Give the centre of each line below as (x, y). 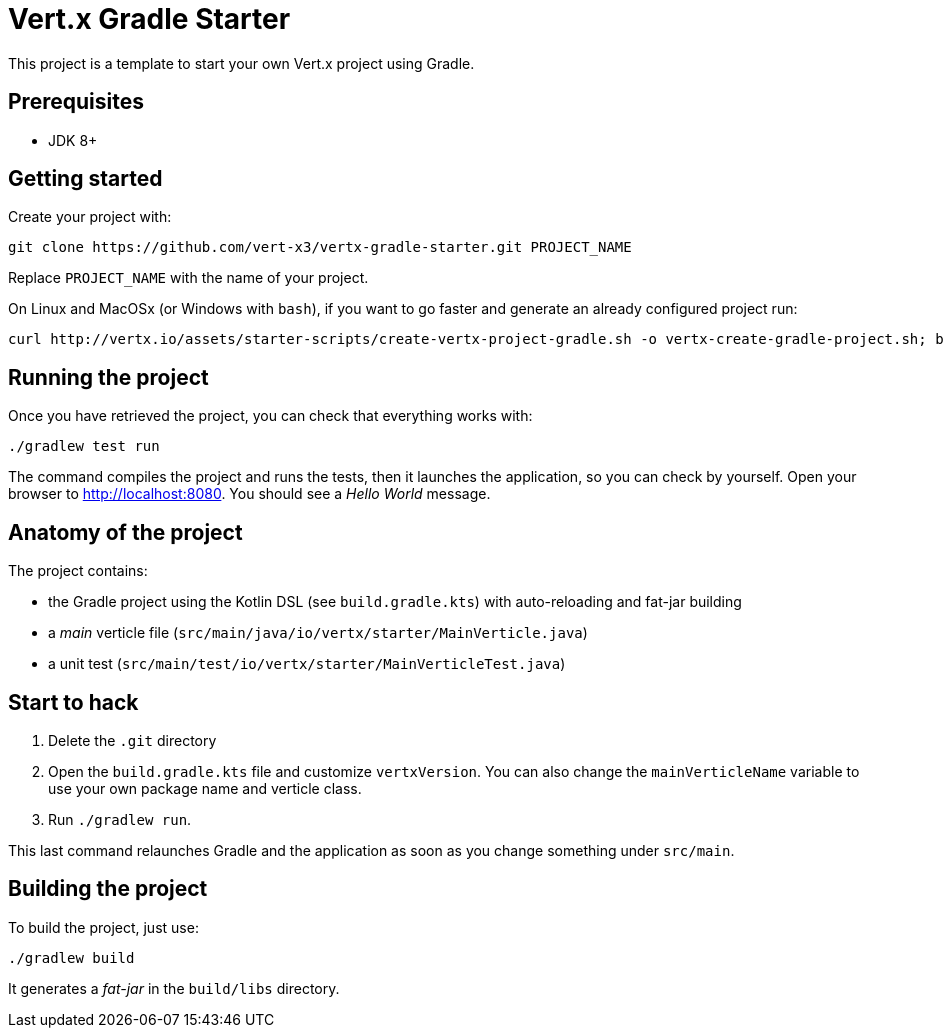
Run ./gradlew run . (120, 819)
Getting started (85, 179)
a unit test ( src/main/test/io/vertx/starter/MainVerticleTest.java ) (307, 664)
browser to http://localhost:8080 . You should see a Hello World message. (249, 494)
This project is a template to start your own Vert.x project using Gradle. (241, 63)
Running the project (108, 377)
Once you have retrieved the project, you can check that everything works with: (270, 416)
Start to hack (73, 702)
